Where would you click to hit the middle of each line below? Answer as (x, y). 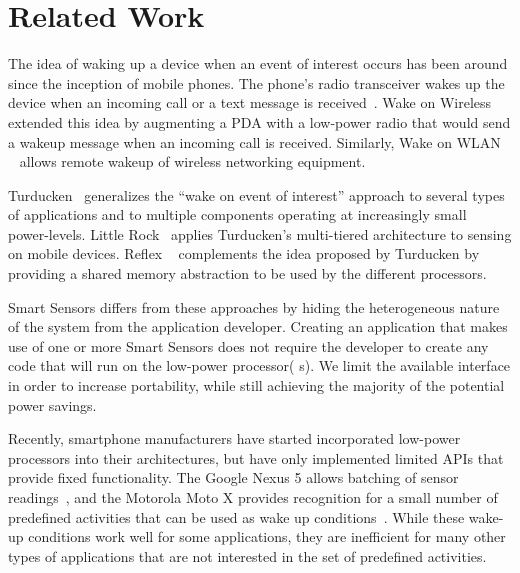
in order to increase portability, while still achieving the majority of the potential (256, 385)
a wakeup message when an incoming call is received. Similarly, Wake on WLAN (254, 141)
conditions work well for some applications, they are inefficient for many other (267, 536)
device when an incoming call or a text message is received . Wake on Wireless (250, 102)
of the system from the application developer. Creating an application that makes (258, 326)
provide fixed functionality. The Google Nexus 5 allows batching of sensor (233, 477)
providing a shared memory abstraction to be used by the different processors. (247, 273)
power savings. (52, 404)
